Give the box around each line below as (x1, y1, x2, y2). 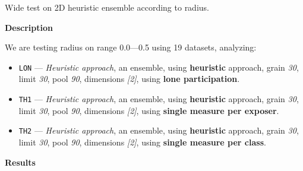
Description (5, 21, 53, 33)
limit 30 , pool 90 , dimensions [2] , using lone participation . (18, 72, 240, 85)
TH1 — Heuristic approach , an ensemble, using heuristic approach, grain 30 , (18, 93, 299, 105)
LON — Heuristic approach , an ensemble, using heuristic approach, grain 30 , (18, 61, 299, 73)
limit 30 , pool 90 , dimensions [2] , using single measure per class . (18, 135, 266, 148)
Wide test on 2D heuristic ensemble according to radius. (5, 1, 209, 13)
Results (5, 156, 36, 168)
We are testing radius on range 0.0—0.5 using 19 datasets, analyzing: (5, 41, 257, 53)
